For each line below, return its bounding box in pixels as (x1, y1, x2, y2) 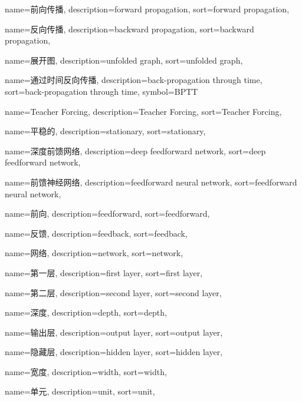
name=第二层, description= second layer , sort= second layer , (5, 286, 222, 299)
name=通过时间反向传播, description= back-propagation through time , (5, 74, 262, 86)
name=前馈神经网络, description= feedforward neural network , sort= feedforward (5, 175, 297, 188)
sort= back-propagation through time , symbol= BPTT (5, 85, 198, 97)
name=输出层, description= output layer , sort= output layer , (5, 326, 223, 338)
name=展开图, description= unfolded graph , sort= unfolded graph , (5, 54, 243, 66)
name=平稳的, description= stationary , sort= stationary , (5, 125, 206, 137)
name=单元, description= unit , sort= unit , (5, 385, 155, 397)
